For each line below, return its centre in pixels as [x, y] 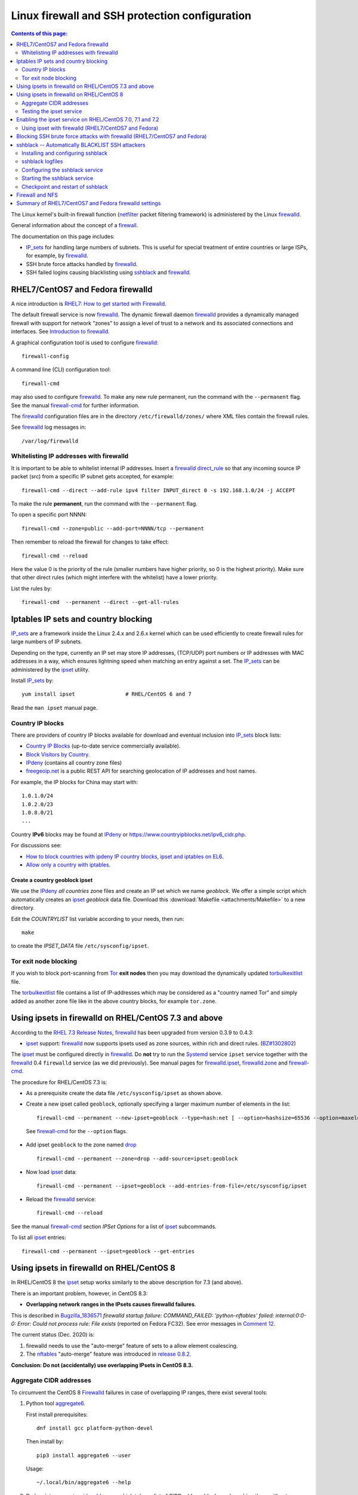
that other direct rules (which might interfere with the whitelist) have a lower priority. [114, 578]
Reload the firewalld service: [61, 1200]
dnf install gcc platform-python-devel [95, 1428]
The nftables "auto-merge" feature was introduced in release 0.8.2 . [109, 1354]
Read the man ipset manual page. [54, 707]
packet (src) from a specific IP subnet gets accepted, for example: [92, 477]
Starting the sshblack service [58, 178]
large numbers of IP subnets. [47, 642]
